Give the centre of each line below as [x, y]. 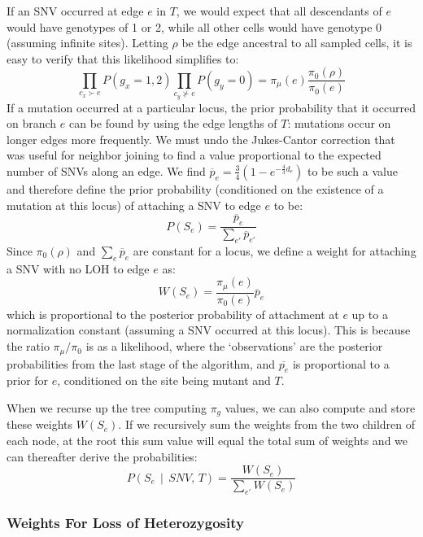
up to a [370, 314]
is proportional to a [341, 363]
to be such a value [353, 170]
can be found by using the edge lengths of [173, 123]
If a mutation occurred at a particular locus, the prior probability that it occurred [211, 107]
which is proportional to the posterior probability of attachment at [173, 314]
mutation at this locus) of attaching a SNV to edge [134, 205]
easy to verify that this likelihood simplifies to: [123, 58]
